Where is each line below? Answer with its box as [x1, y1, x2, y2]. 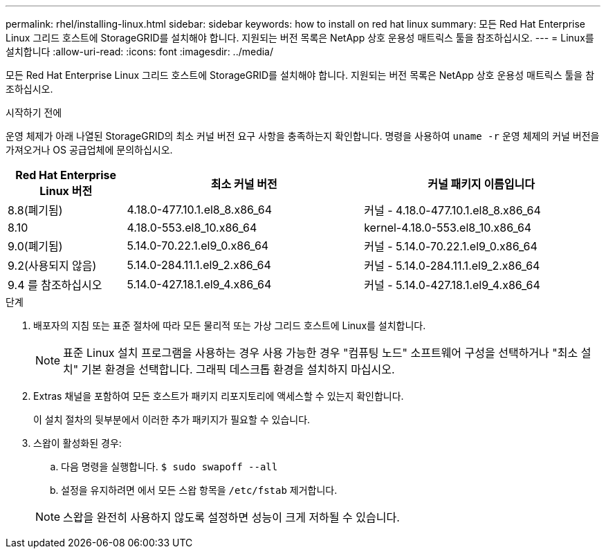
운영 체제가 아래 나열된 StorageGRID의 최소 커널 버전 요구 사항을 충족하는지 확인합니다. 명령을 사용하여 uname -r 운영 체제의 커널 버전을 [6, 130, 600, 142]
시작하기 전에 [6, 107, 62, 118]
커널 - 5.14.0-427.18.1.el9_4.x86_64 [364, 278, 540, 292]
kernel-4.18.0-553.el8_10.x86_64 [364, 221, 532, 234]
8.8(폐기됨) [8, 203, 63, 217]
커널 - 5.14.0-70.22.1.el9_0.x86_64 [364, 239, 538, 253]
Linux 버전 [39, 184, 93, 198]
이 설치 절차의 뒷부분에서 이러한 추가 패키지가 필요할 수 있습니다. [33, 414, 311, 425]
